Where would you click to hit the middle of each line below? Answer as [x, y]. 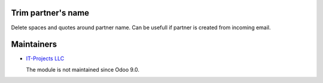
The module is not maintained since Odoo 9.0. [83, 69]
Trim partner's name [50, 13]
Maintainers [34, 44]
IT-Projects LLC [45, 59]
